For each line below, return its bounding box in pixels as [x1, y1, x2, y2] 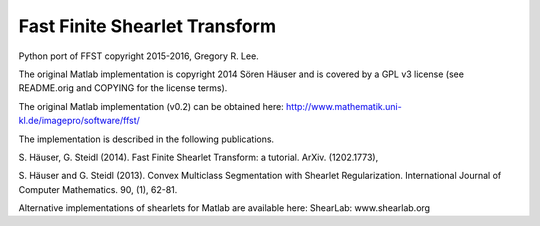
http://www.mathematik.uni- [285, 100, 402, 112]
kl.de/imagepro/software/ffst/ [18, 115, 140, 127]
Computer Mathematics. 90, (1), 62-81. [18, 183, 178, 195]
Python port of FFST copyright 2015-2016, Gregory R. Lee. [18, 50, 259, 62]
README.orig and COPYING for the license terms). [18, 82, 228, 94]
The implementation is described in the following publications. [18, 133, 275, 145]
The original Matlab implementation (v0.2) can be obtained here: [18, 100, 284, 112]
